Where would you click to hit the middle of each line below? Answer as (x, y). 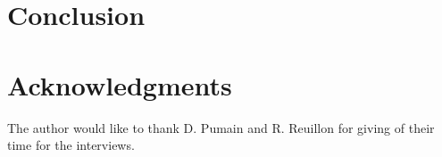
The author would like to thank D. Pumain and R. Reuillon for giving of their (221, 127)
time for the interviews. (71, 145)
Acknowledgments (120, 84)
